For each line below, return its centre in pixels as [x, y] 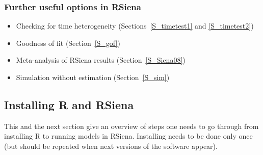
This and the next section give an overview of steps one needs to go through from [131, 126]
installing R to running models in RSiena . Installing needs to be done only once [128, 136]
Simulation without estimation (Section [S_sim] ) [93, 77]
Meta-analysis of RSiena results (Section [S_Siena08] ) [101, 60]
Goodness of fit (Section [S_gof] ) [68, 43]
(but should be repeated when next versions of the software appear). [111, 146]
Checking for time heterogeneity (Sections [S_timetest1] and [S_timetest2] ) [135, 26]
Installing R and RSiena [69, 104]
